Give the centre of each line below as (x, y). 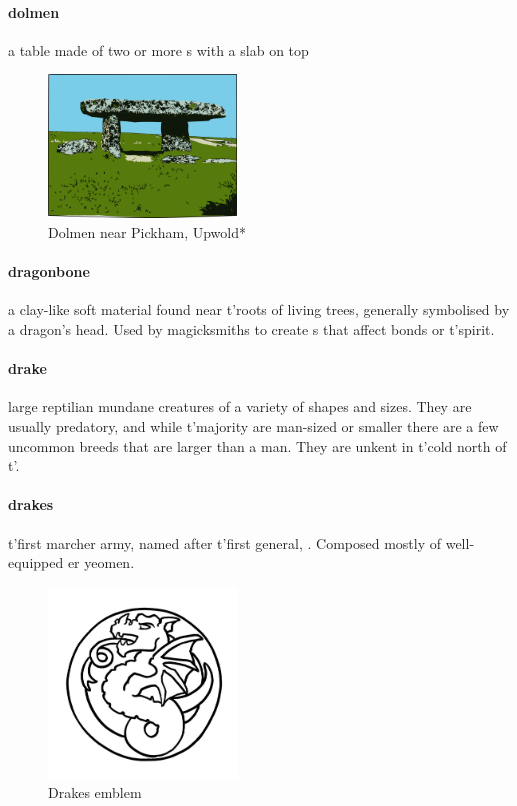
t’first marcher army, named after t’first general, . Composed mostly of (225, 542)
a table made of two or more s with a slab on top (158, 49)
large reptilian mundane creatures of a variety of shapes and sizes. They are (240, 406)
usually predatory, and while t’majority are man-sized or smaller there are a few (253, 426)
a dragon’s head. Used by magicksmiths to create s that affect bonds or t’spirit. (251, 329)
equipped (36, 562)
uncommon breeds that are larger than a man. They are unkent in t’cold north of (257, 445)
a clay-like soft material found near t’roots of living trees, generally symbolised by (259, 309)
